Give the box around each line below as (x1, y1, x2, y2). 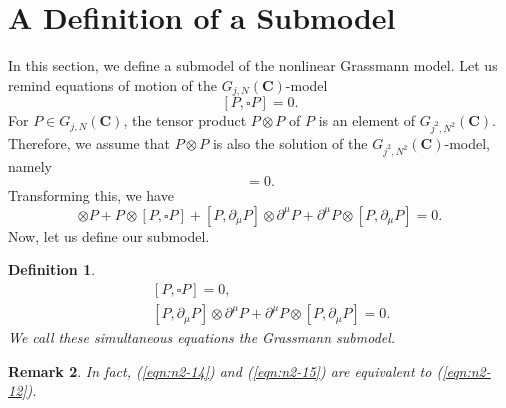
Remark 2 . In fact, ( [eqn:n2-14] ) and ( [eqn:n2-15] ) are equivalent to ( (8, 360, 443, 381)
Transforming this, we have (8, 185, 174, 206)
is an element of (318, 110, 416, 131)
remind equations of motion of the (8, 74, 217, 95)
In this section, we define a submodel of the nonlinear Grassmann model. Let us (8, 55, 498, 76)
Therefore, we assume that (8, 132, 170, 153)
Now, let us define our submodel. (8, 225, 210, 246)
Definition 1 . (8, 259, 96, 280)
